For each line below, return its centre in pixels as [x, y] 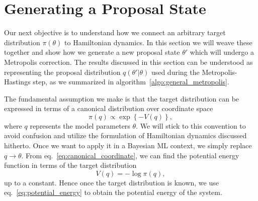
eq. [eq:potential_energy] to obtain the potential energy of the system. [113, 192]
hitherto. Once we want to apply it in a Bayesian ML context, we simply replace [128, 145]
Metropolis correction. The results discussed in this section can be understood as [128, 62]
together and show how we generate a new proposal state [92, 52]
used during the [175, 72]
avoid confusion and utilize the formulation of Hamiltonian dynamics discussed [125, 135]
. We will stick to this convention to [191, 125]
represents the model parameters [80, 125]
